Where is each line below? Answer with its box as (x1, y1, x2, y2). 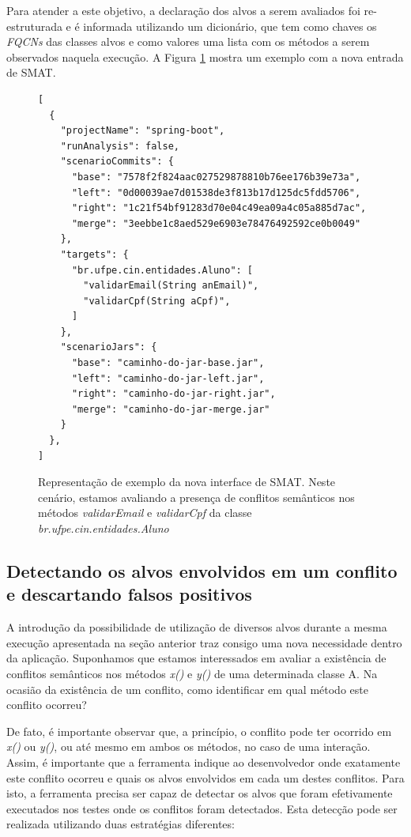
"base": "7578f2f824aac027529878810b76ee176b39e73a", (71, 171, 361, 183)
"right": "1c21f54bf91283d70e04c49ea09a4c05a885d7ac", (71, 202, 367, 214)
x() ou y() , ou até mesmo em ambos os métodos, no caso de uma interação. (6, 738, 371, 755)
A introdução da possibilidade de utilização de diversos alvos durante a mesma (6, 619, 387, 635)
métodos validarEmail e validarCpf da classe (38, 504, 252, 521)
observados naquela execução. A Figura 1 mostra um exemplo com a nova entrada (6, 48, 404, 65)
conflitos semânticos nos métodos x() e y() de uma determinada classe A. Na (6, 665, 378, 681)
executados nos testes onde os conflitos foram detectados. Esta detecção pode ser (6, 800, 398, 816)
